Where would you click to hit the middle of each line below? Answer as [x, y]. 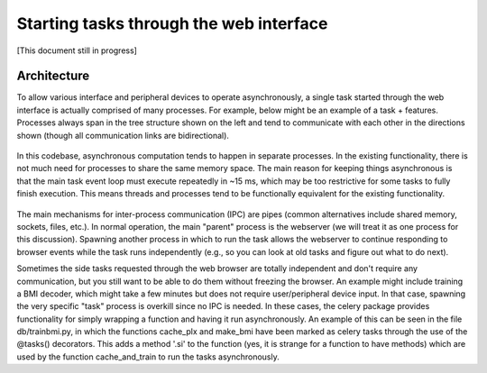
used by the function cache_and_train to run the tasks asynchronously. [148, 357]
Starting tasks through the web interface [172, 23]
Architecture [53, 76]
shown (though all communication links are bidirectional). [123, 135]
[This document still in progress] [77, 50]
